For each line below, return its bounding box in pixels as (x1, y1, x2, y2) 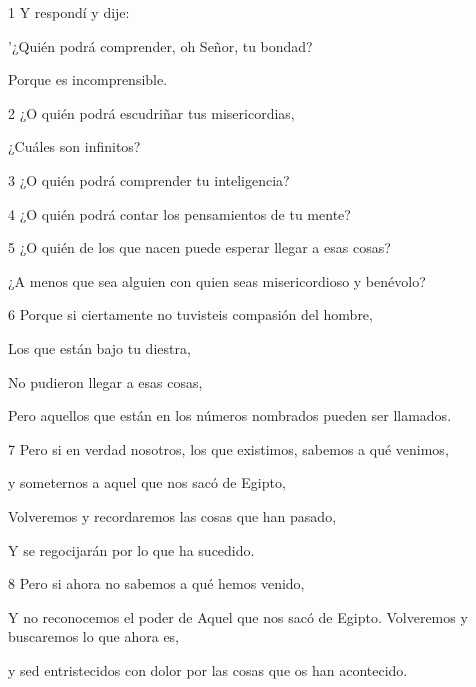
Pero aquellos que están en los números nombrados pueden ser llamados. (8, 405, 452, 426)
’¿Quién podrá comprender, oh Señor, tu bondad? (8, 35, 313, 56)
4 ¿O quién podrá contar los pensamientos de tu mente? (8, 203, 351, 224)
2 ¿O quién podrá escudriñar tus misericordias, (8, 102, 295, 123)
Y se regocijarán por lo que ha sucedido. (8, 539, 255, 560)
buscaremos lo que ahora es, (8, 626, 180, 647)
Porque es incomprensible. (8, 69, 168, 90)
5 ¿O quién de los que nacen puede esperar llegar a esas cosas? (8, 237, 391, 258)
